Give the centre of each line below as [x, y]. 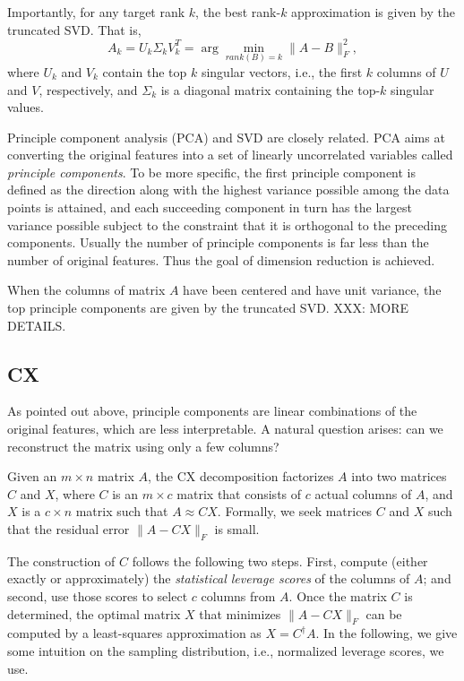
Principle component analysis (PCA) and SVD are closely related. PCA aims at [226, 137]
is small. [237, 528]
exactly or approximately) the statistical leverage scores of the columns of [209, 578]
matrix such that [122, 511]
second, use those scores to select [98, 595]
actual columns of [363, 493]
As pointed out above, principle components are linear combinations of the [212, 411]
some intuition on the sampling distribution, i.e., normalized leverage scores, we [226, 650]
